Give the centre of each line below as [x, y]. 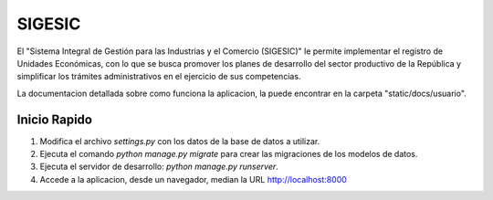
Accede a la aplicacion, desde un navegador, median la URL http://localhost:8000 [193, 179]
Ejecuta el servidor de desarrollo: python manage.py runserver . [159, 167]
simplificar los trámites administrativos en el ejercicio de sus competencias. [159, 77]
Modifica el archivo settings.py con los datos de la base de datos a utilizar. [180, 141]
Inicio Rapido [55, 119]
